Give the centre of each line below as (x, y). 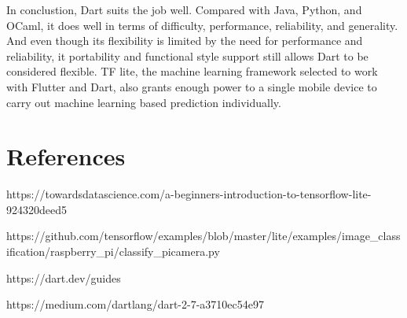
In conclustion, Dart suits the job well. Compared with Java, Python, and (184, 9)
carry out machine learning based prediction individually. (144, 102)
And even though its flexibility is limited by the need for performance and (185, 41)
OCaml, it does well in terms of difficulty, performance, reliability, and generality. (202, 25)
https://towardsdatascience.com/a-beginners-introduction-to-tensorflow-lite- (189, 194)
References (66, 156)
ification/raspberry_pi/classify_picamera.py (113, 251)
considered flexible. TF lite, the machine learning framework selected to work (192, 71)
